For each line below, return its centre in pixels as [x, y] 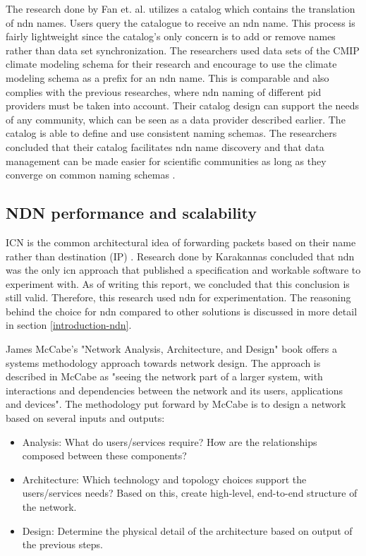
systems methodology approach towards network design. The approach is [163, 362]
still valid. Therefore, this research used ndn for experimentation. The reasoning [178, 297]
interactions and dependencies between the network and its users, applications [175, 390]
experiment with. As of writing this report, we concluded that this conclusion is [178, 283]
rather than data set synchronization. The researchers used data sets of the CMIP [183, 50]
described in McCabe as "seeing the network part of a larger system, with [164, 376]
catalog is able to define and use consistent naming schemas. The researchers [171, 133]
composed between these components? [104, 455]
